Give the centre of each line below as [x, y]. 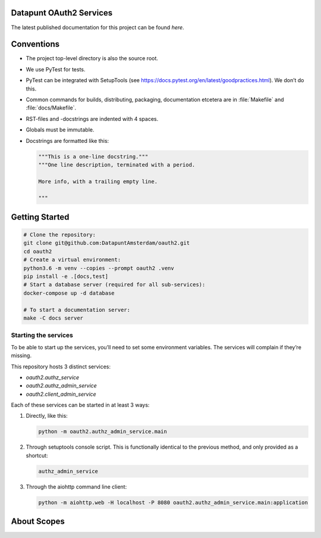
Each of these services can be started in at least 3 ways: [80, 405]
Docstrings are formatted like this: [67, 140]
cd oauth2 [38, 251]
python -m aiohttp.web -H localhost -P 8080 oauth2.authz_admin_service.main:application [173, 502]
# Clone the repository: [60, 235]
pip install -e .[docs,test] [66, 276]
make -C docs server [53, 318]
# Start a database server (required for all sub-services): [114, 285]
